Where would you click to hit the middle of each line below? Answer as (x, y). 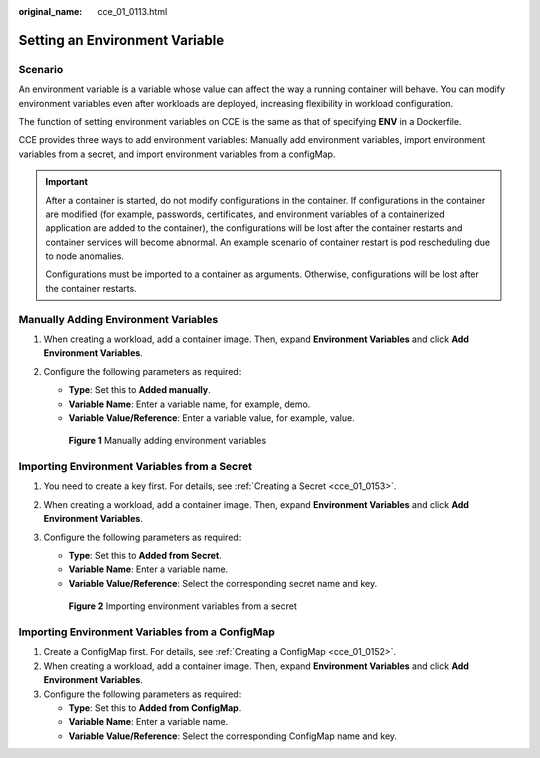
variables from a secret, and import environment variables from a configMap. (177, 154)
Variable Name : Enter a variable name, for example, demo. (189, 404)
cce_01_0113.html (132, 11)
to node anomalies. (85, 256)
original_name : (50, 11)
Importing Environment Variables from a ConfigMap (146, 632)
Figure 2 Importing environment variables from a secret (182, 606)
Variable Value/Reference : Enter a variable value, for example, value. (211, 417)
